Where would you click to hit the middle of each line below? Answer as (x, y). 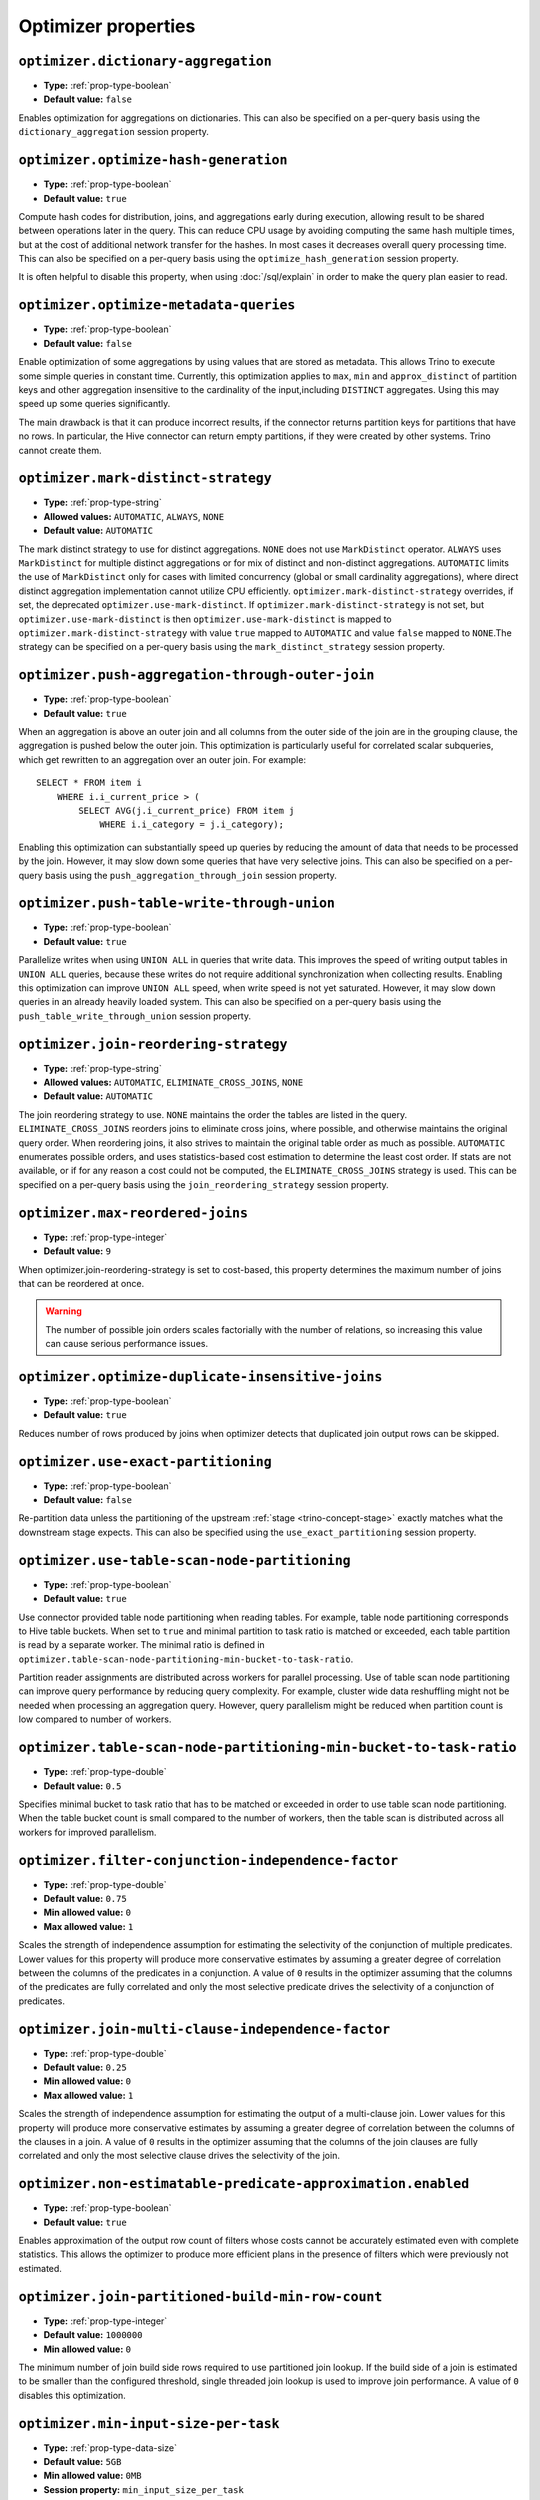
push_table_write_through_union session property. (135, 1016)
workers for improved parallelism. (87, 1832)
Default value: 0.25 (85, 2067)
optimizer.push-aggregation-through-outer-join (196, 675)
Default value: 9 (77, 1251)
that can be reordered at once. (81, 1283)
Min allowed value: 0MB (92, 2476)
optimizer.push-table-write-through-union (176, 903)
